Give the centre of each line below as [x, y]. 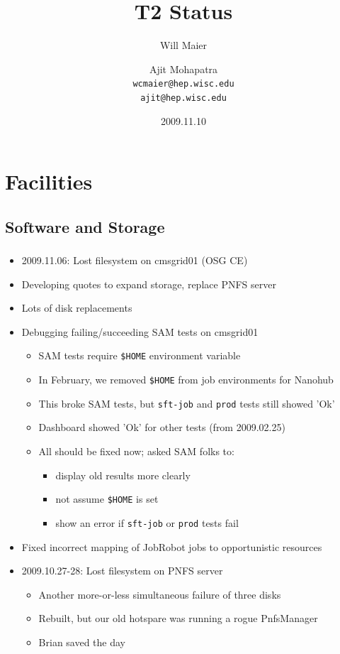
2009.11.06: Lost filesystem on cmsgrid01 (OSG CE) [135, 260]
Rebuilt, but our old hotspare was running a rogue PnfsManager [178, 618]
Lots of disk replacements [77, 308]
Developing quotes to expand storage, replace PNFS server [149, 284]
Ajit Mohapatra [183, 69]
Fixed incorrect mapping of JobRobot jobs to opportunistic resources [172, 546]
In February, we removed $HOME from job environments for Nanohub [186, 380]
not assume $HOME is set [107, 499]
